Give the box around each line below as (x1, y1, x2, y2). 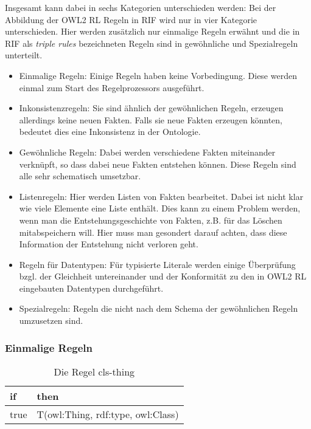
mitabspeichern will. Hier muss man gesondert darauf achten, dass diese (19, 225, 287, 238)
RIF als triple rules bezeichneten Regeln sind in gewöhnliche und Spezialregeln (5, 36, 298, 49)
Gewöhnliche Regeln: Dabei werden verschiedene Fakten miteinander (19, 145, 276, 158)
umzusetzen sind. (19, 314, 83, 327)
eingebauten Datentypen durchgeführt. (19, 281, 164, 294)
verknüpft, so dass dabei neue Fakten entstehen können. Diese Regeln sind (19, 157, 296, 170)
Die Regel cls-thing (54, 364, 135, 379)
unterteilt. (5, 49, 43, 61)
